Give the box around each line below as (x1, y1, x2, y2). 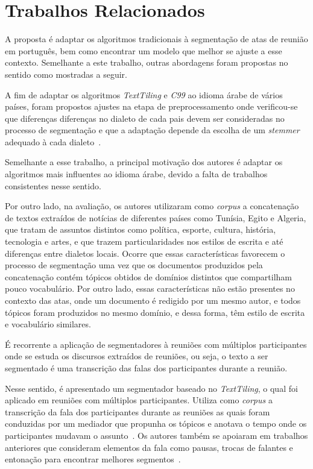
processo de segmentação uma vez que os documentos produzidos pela (5, 259, 263, 271)
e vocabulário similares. (5, 318, 91, 330)
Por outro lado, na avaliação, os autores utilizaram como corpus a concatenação (5, 200, 299, 212)
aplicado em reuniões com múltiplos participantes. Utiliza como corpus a (5, 394, 273, 406)
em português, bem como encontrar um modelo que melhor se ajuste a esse (5, 44, 282, 57)
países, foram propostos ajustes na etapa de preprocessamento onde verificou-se (5, 100, 298, 113)
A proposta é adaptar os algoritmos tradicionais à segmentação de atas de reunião (5, 33, 308, 45)
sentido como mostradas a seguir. (5, 68, 127, 80)
